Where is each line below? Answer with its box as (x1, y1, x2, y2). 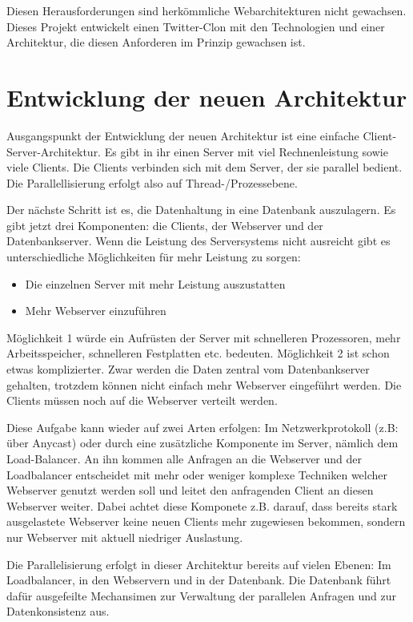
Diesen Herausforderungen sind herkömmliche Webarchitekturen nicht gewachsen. (6, 2, 407, 18)
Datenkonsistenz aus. (6, 603, 110, 620)
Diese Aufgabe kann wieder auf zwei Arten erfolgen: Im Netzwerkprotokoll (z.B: (6, 418, 399, 435)
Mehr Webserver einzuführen (25, 302, 166, 319)
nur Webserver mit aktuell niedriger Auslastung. (6, 528, 243, 545)
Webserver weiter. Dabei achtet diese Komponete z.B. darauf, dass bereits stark (6, 497, 398, 514)
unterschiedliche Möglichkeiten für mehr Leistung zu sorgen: (6, 248, 301, 265)
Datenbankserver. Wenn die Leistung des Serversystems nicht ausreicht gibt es (6, 232, 391, 249)
